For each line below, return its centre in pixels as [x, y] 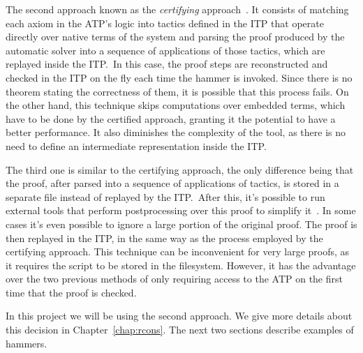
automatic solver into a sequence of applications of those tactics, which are [165, 50]
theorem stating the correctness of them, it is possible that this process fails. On [177, 91]
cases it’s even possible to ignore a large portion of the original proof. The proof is [181, 224]
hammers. [27, 343]
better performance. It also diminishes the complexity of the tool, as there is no [176, 132]
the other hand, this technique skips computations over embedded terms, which [176, 105]
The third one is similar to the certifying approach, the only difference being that [180, 169]
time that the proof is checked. [71, 292]
